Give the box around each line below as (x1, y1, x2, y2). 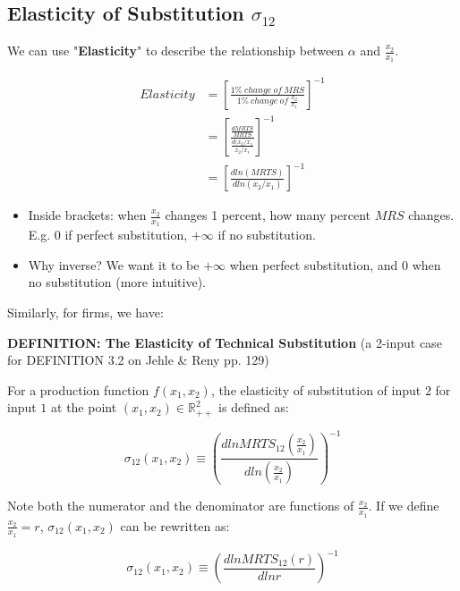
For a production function (7, 380, 149, 399)
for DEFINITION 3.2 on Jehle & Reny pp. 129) (7, 350, 269, 369)
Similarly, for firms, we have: (7, 303, 164, 322)
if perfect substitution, (64, 225, 188, 244)
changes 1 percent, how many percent (165, 206, 371, 224)
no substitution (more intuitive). (28, 273, 206, 291)
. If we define (368, 496, 439, 515)
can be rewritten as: (120, 516, 230, 535)
